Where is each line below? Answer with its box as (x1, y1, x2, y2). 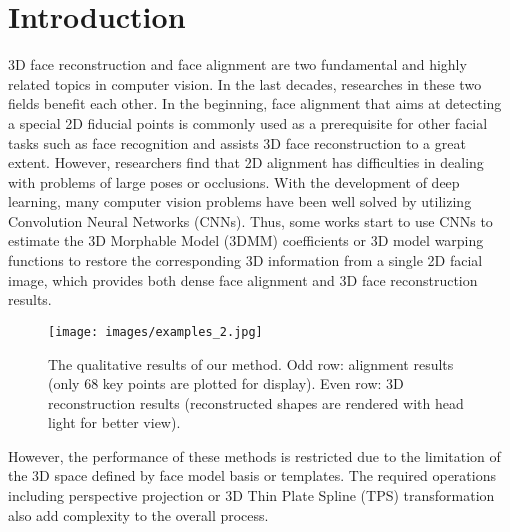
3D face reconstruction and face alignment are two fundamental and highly (8, 54, 467, 75)
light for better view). (48, 412, 181, 433)
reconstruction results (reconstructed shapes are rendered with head (48, 392, 464, 413)
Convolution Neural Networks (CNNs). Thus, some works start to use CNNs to (8, 210, 493, 231)
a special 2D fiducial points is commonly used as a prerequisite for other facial (8, 112, 488, 133)
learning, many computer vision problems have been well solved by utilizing (8, 191, 472, 212)
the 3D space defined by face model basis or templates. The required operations (8, 465, 496, 486)
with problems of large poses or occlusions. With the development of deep (8, 171, 460, 192)
